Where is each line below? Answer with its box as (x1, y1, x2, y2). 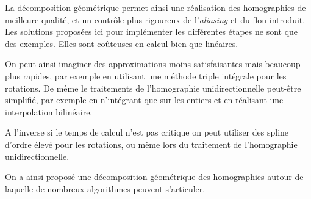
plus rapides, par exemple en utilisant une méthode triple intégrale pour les (5, 69, 287, 82)
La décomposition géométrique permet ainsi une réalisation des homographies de (5, 1, 306, 13)
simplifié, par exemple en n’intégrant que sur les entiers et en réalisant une (5, 93, 284, 106)
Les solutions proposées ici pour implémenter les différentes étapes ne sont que (5, 25, 298, 38)
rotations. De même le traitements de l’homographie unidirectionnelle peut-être (5, 81, 301, 94)
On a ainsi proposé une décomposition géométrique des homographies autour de (5, 170, 304, 183)
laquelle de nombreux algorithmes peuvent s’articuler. (5, 182, 206, 195)
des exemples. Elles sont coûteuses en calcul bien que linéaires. (5, 37, 238, 49)
